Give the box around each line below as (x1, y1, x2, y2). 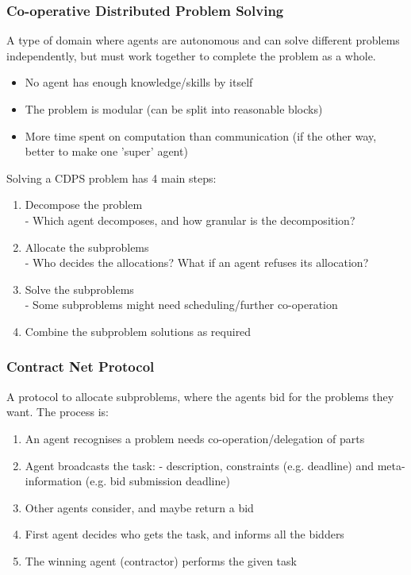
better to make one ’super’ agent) (25, 143, 188, 160)
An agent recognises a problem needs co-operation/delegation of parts (25, 430, 365, 446)
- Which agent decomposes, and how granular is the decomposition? (25, 211, 355, 228)
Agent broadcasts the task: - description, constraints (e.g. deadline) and (25, 457, 375, 473)
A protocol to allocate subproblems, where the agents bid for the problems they (6, 388, 394, 404)
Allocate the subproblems (25, 238, 149, 255)
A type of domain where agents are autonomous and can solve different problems (6, 32, 400, 48)
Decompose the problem (25, 196, 143, 213)
